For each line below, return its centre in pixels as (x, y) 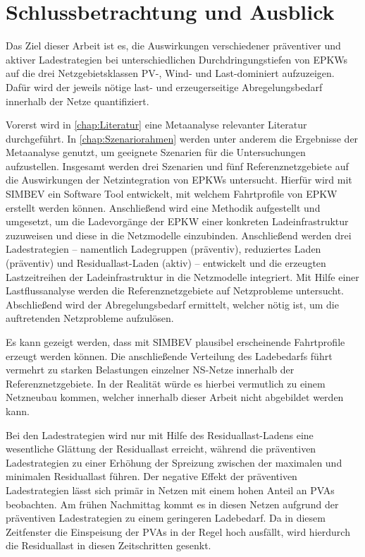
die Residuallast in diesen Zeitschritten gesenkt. (109, 545)
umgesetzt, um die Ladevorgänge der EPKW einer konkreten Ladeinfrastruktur (177, 221)
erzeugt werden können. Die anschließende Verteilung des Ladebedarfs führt (169, 355)
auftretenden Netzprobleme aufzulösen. (90, 318)
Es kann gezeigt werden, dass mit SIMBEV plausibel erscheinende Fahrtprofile (175, 342)
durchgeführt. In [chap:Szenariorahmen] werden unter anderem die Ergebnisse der (182, 138)
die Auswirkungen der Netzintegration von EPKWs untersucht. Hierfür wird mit (179, 180)
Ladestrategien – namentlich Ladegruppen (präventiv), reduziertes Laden (163, 249)
